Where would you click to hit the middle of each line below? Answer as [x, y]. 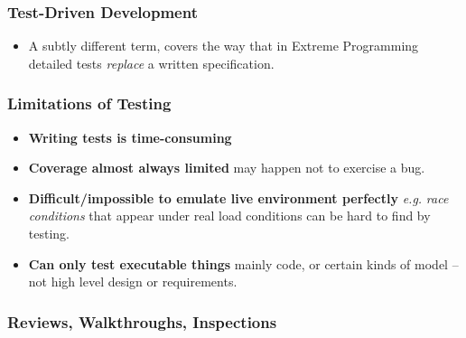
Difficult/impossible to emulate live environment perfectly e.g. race [238, 197]
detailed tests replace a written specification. [151, 63]
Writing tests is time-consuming [130, 137]
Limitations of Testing [89, 103]
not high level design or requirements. [133, 282]
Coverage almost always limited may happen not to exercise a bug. [227, 168]
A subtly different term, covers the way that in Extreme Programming [224, 46]
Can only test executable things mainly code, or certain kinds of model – [243, 263]
